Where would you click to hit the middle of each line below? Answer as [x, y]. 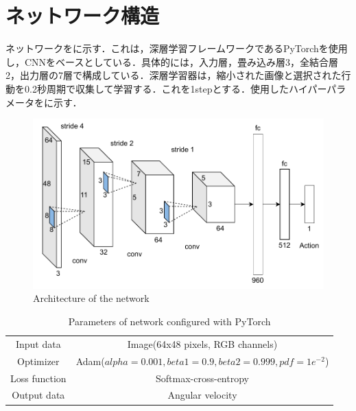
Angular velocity [202, 395]
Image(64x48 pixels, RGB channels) [202, 343]
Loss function [38, 378]
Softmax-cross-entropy [202, 378]
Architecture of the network [91, 298]
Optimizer [38, 361]
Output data [38, 395]
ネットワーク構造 [83, 15]
